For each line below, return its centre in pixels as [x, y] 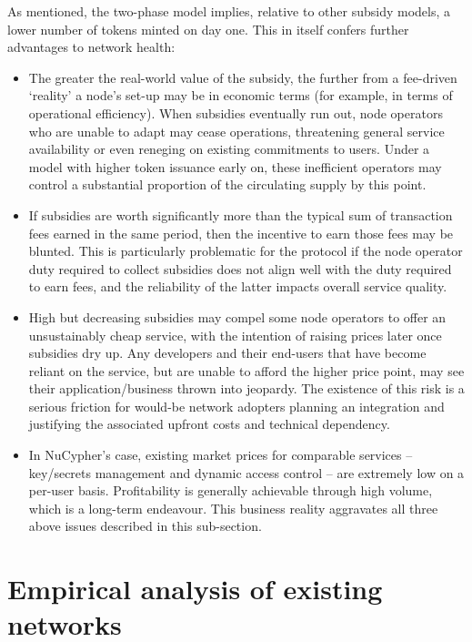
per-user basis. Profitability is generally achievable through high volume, [231, 490]
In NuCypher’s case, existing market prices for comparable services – [221, 455]
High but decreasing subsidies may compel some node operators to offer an [237, 316]
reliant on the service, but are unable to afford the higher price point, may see [246, 370]
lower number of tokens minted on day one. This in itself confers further [208, 29]
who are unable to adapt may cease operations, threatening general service [236, 131]
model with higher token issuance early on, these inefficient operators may [235, 166]
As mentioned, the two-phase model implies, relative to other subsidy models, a [229, 11]
